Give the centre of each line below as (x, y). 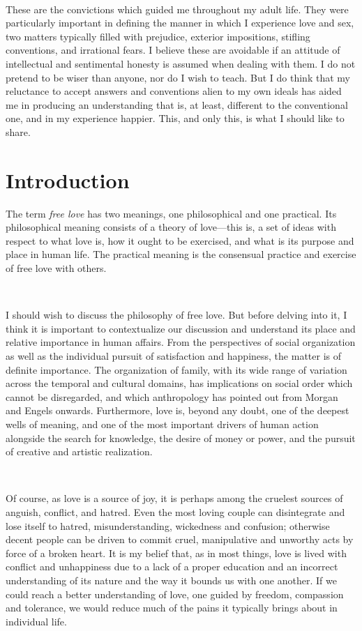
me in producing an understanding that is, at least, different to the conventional (177, 104)
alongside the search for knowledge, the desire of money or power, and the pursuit (181, 438)
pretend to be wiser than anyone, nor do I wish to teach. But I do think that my (178, 77)
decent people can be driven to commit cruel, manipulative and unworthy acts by (180, 539)
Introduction (68, 180)
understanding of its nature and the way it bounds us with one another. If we (171, 580)
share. (18, 131)
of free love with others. (56, 268)
